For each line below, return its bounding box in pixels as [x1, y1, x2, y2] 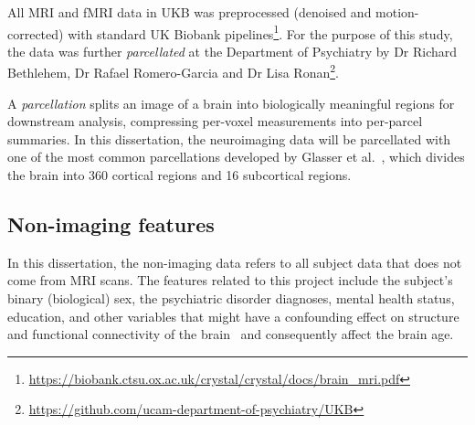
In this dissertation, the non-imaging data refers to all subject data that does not [7, 252, 462, 271]
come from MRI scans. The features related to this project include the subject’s [7, 271, 453, 290]
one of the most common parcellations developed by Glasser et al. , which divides [7, 147, 465, 166]
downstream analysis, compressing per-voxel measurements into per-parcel [7, 112, 423, 131]
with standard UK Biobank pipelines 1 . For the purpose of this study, [68, 21, 453, 43]
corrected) [7, 24, 64, 43]
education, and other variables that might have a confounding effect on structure [7, 306, 459, 325]
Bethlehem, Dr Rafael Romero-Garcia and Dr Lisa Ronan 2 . [7, 60, 339, 82]
